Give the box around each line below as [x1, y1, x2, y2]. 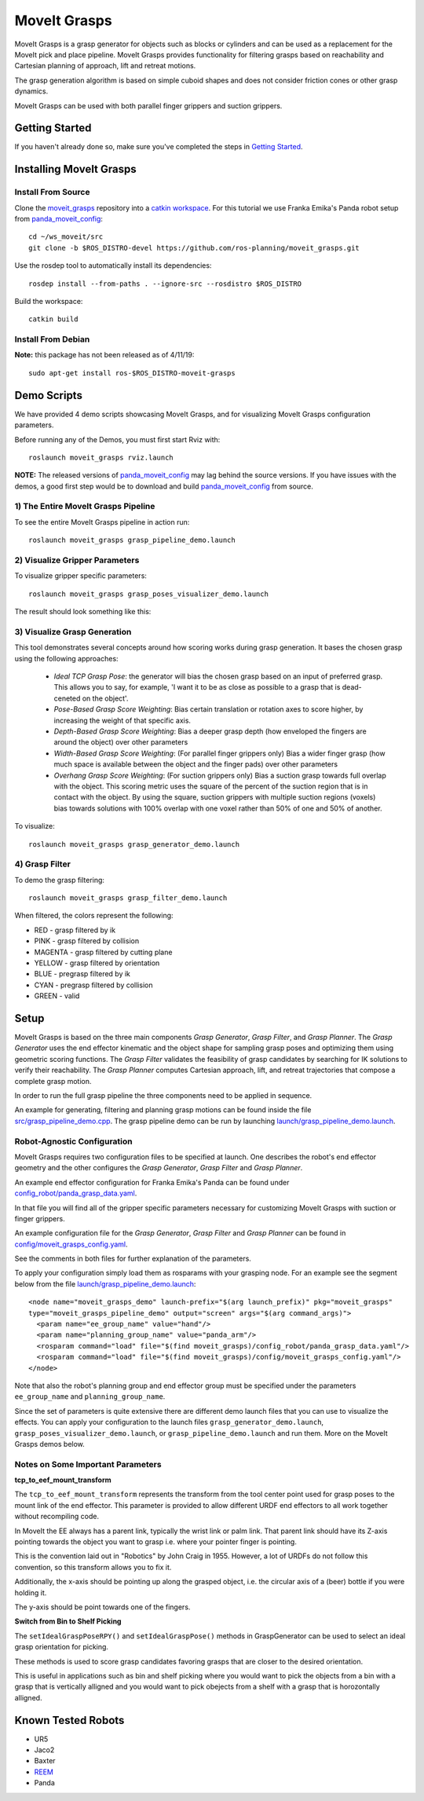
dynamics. [14, 86, 49, 96]
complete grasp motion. [14, 1076, 92, 1085]
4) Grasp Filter [14, 858, 71, 869]
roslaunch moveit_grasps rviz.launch [28, 452, 174, 462]
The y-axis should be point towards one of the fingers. [14, 1602, 191, 1612]
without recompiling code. [14, 1512, 100, 1521]
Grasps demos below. [14, 1439, 86, 1448]
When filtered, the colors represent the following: [14, 911, 174, 921]
